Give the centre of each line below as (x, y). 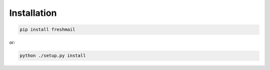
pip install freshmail (47, 30)
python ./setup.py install (53, 56)
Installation (33, 13)
